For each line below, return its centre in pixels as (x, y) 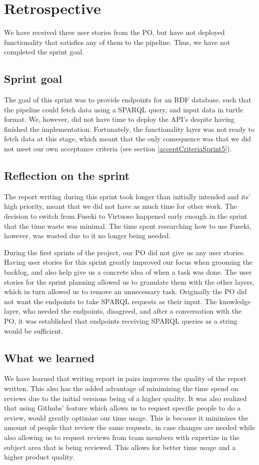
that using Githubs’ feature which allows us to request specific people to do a (122, 408)
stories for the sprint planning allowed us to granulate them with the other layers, (129, 281)
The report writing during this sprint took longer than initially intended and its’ (127, 196)
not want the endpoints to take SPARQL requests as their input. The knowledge (127, 301)
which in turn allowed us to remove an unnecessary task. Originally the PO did (125, 291)
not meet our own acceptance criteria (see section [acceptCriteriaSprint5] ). (118, 149)
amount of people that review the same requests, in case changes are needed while (130, 427)
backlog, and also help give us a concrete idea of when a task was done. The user (128, 272)
